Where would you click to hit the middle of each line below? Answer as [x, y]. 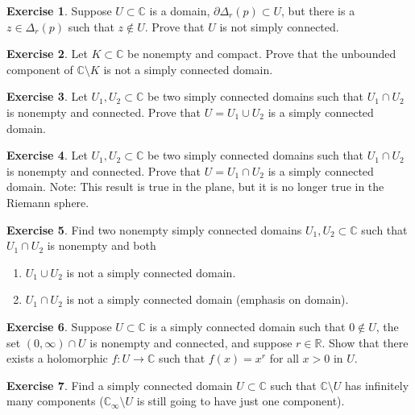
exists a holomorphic [57, 358]
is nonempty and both [102, 245]
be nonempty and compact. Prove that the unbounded [262, 54]
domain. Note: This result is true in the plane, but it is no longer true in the [195, 187]
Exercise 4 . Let [47, 155]
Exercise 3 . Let [47, 96]
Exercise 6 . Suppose [59, 326]
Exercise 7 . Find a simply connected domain [120, 385]
